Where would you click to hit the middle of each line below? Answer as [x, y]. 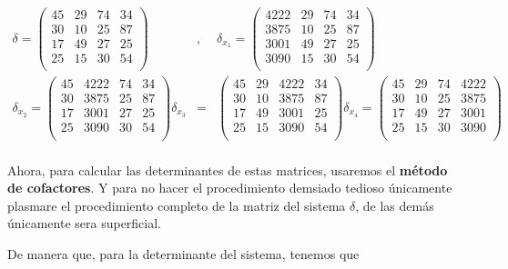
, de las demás [395, 205]
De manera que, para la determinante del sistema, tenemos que [183, 253]
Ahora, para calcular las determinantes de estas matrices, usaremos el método [228, 169]
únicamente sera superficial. [85, 223]
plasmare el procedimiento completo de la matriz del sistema [177, 205]
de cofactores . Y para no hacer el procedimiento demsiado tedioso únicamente [230, 188]
